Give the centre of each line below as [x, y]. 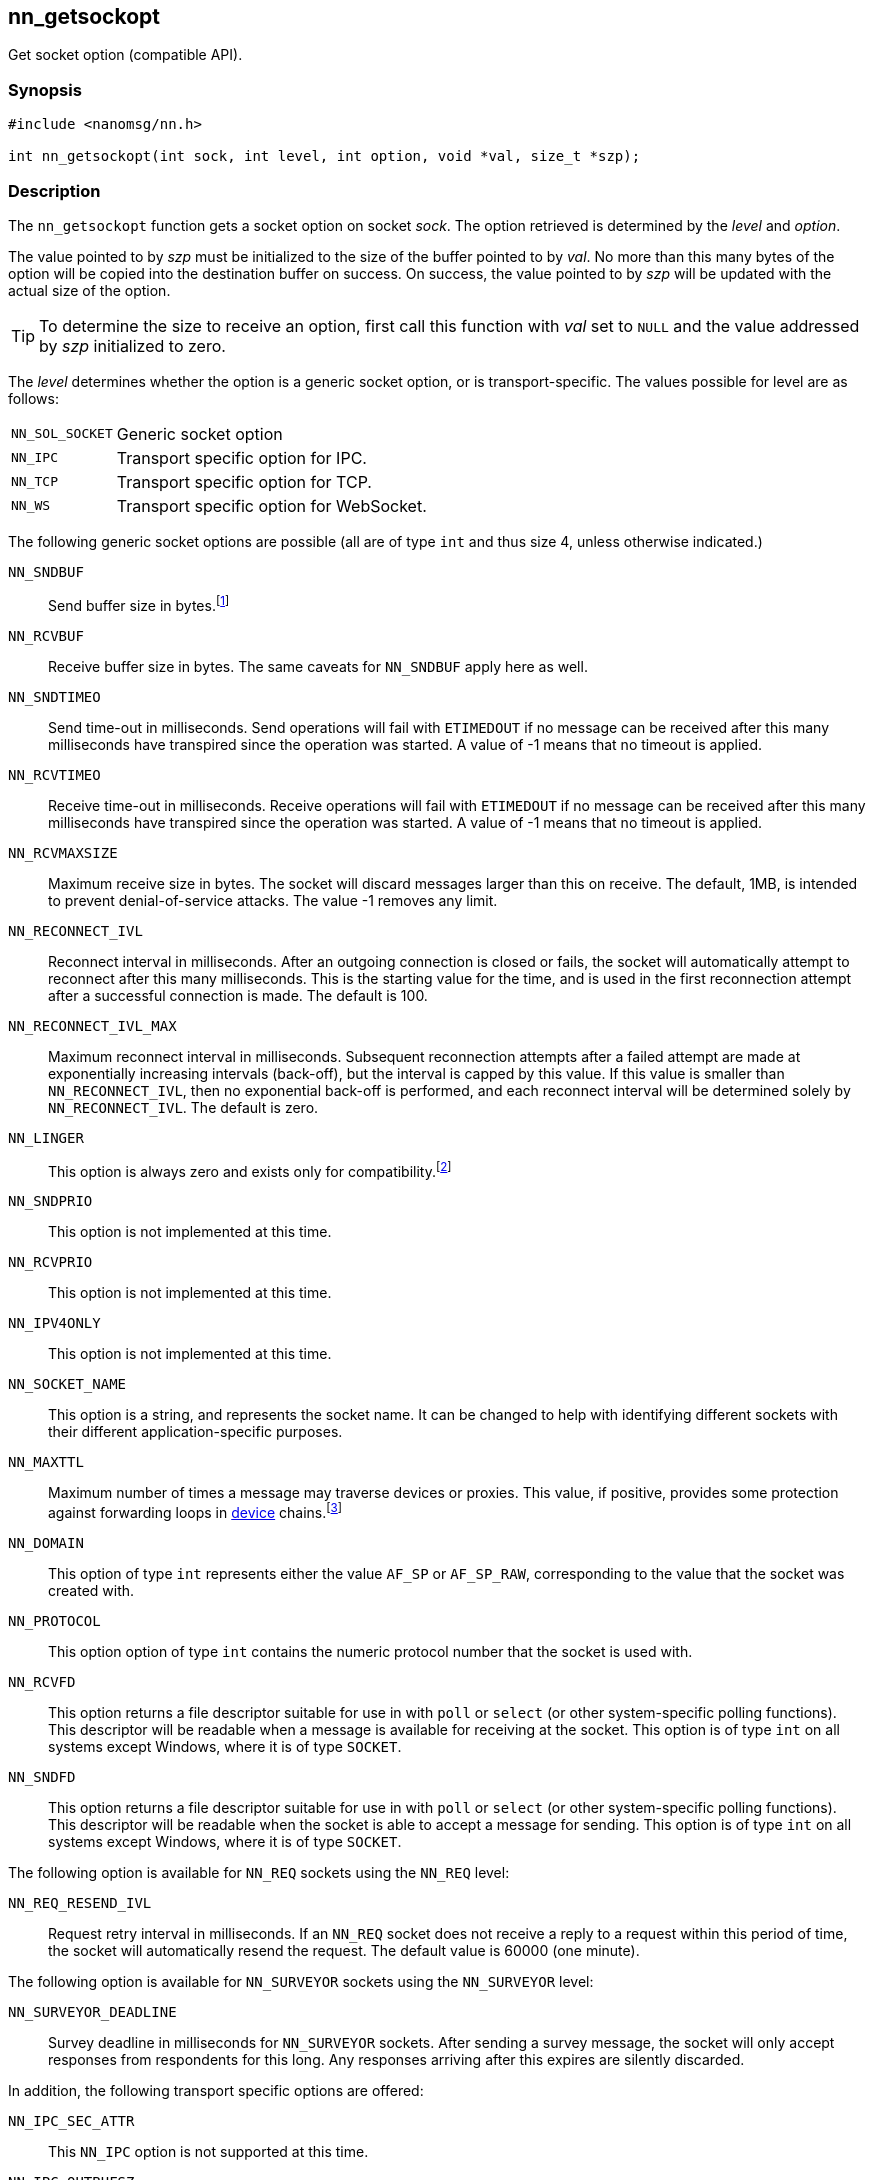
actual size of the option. [89, 290]
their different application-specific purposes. [195, 1432]
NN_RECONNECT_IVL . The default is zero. [183, 1107]
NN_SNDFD [42, 1776]
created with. [91, 1590]
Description [54, 190]
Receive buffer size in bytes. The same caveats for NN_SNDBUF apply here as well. [318, 666]
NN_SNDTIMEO [54, 696]
